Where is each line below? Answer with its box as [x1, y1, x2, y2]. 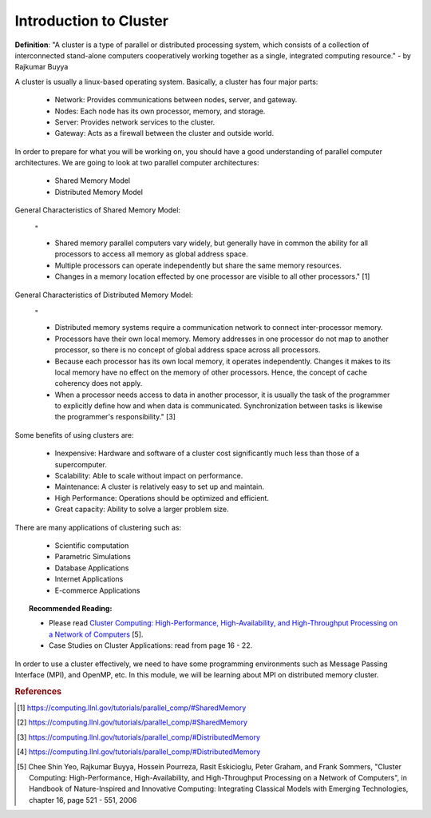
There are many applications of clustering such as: [14, 522, 182, 532]
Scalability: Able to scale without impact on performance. [54, 471, 243, 481]
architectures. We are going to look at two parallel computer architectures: [14, 158, 259, 168]
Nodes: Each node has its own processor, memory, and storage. [54, 106, 266, 116]
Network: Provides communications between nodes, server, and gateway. [54, 95, 298, 105]
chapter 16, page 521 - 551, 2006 [29, 795, 137, 804]
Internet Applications [54, 574, 124, 584]
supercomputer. [54, 459, 107, 469]
